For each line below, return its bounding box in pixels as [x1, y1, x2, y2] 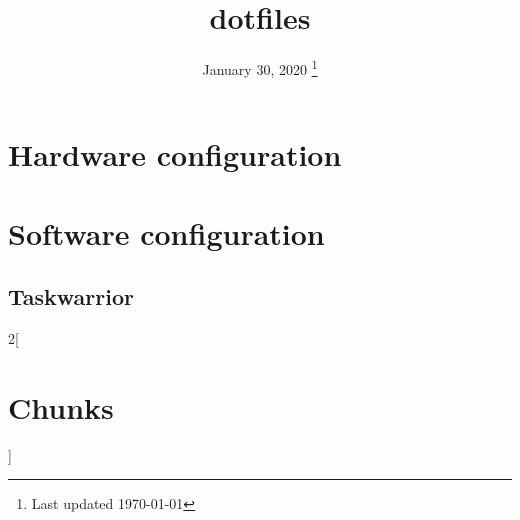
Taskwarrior [8, 281, 134, 312]
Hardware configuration [8, 134, 342, 175]
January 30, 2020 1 [202, 56, 318, 79]
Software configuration [8, 212, 325, 253]
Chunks [8, 386, 114, 427]
